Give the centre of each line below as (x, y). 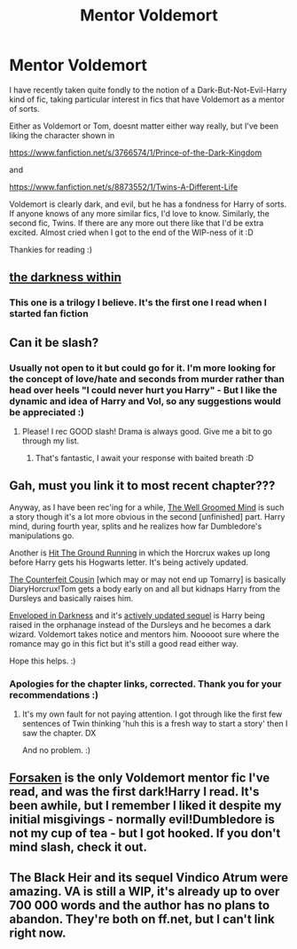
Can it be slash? (54, 342)
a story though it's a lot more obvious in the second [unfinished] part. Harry (147, 516)
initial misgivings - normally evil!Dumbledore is (142, 820)
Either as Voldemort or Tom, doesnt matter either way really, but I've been (144, 126)
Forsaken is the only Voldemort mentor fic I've (140, 778)
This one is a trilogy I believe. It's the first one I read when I (138, 302)
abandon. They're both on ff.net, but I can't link (142, 919)
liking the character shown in (62, 135)
